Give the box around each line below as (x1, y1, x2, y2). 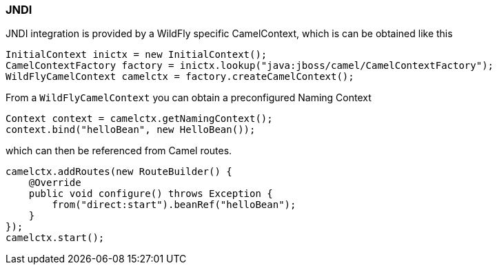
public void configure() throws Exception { (28, 188, 273, 200)
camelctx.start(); (6, 232, 105, 244)
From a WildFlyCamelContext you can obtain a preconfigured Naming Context (6, 92, 372, 104)
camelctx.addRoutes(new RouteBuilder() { (6, 166, 232, 178)
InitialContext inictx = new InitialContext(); (6, 49, 267, 61)
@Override (28, 177, 81, 189)
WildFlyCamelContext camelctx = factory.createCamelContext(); (6, 71, 354, 83)
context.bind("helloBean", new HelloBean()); (6, 124, 256, 136)
